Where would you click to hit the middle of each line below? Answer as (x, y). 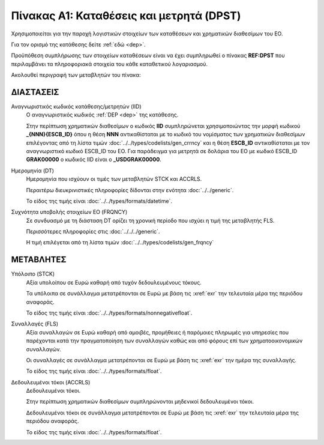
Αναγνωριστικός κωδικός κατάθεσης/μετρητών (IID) (76, 107)
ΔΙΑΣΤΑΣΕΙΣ (35, 92)
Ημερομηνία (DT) (32, 171)
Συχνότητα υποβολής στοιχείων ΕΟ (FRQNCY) (69, 212)
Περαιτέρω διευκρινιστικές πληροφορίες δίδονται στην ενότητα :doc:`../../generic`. (130, 190)
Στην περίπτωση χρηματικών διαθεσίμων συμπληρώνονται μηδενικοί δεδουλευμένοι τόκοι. (140, 402)
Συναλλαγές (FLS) (35, 324)
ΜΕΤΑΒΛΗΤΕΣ (39, 260)
